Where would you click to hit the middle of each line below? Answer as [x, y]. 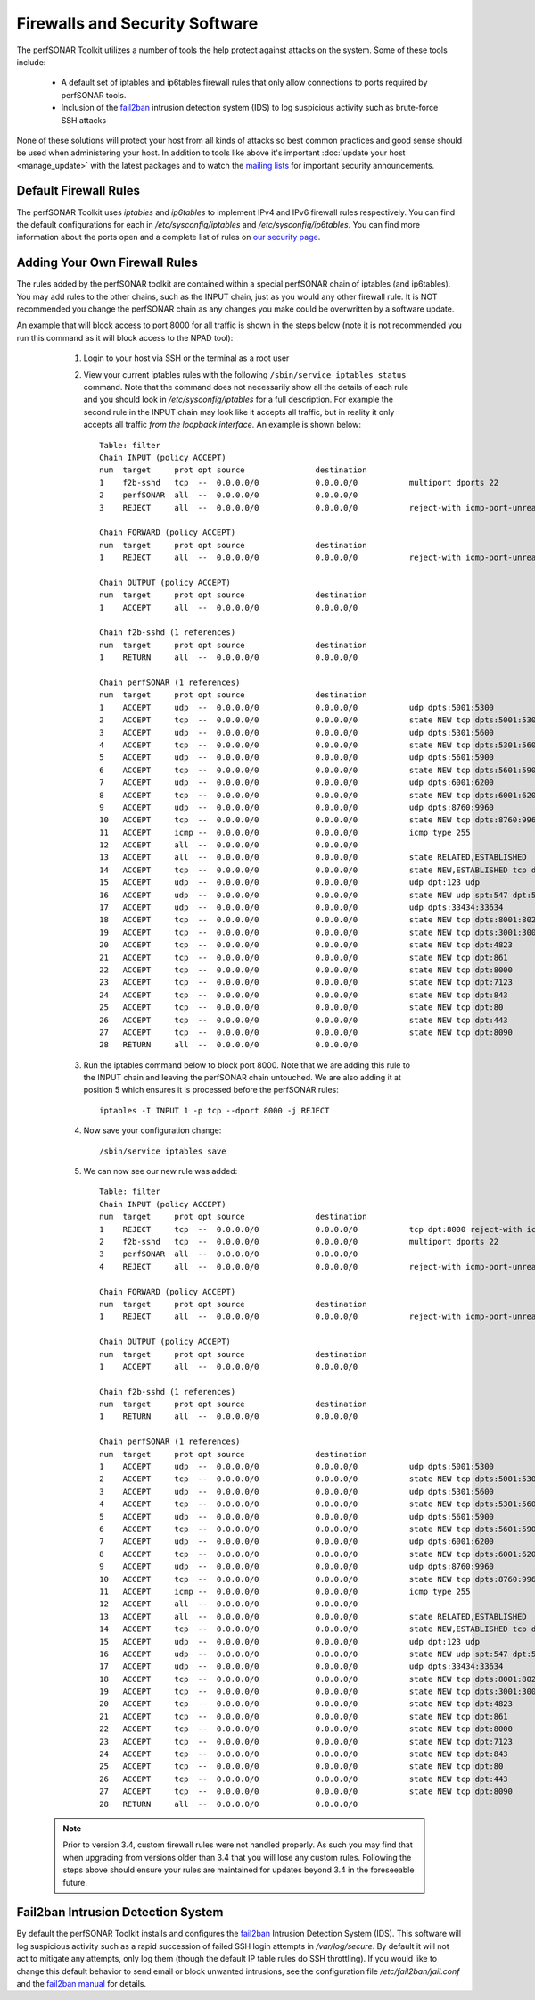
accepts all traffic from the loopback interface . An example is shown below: [222, 425]
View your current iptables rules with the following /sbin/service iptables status [245, 374]
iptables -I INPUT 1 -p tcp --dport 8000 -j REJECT [214, 1110]
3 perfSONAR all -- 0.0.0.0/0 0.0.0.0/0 [229, 1254]
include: [31, 62]
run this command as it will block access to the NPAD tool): [125, 337]
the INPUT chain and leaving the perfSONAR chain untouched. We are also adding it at [242, 1078]
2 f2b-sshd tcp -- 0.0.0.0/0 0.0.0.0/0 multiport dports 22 [299, 1242]
